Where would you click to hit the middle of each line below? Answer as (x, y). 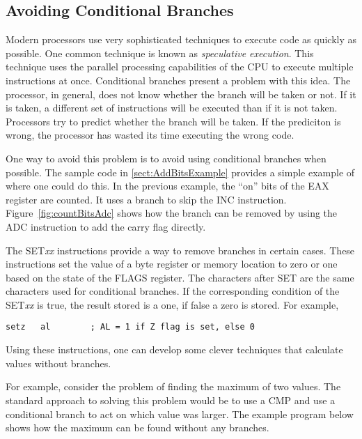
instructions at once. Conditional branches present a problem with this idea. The (178, 80)
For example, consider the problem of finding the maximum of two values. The (173, 386)
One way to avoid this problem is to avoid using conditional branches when (166, 158)
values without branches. (58, 363)
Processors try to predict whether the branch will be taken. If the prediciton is (173, 121)
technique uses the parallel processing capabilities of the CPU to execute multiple (180, 67)
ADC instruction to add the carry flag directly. (106, 226)
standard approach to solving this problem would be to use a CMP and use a (171, 400)
